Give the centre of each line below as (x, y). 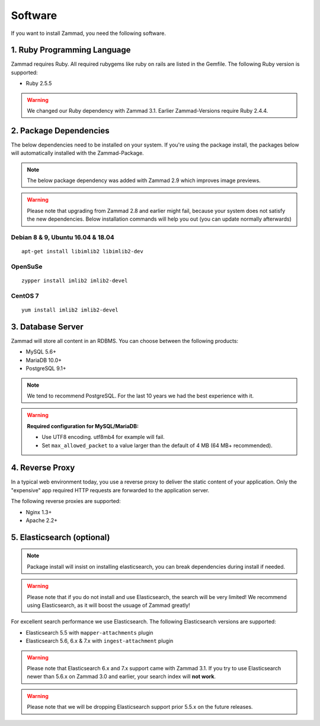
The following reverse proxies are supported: (66, 501)
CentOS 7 (25, 295)
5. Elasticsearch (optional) (60, 537)
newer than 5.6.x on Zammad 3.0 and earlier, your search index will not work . (121, 677)
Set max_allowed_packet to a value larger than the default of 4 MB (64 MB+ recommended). (157, 445)
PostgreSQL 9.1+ (46, 368)
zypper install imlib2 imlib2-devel (75, 281)
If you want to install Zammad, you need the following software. (88, 33)
